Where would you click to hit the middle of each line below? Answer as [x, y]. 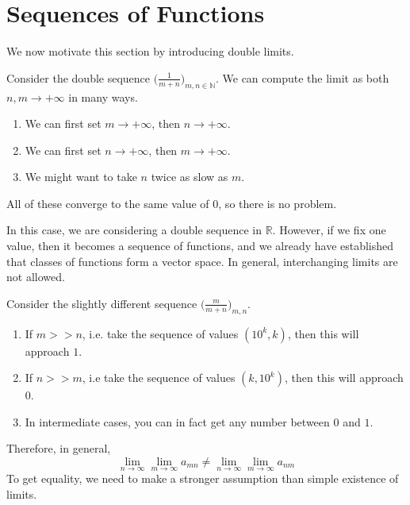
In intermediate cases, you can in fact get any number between [177, 421]
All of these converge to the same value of [108, 203]
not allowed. [36, 277]
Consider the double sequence [79, 77]
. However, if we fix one [329, 230]
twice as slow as [190, 177]
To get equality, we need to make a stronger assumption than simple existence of [203, 478]
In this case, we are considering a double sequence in [134, 230]
